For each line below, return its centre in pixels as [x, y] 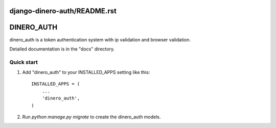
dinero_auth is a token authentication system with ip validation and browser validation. [100, 40]
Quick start [24, 62]
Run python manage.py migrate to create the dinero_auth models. [91, 117]
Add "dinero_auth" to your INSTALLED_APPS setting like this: [86, 72]
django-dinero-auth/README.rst [63, 11]
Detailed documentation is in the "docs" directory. [62, 49]
